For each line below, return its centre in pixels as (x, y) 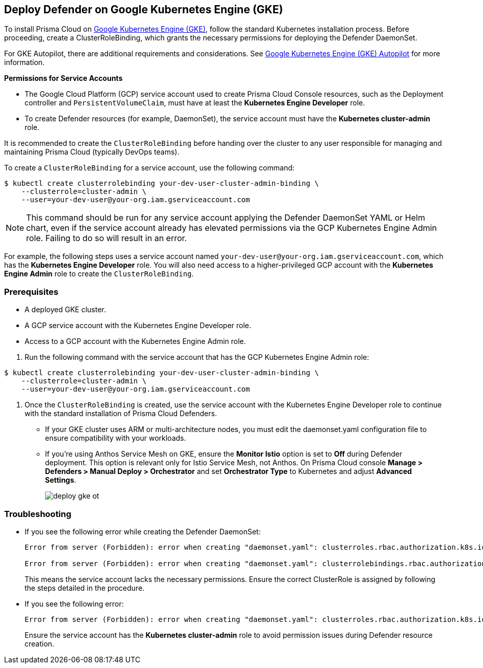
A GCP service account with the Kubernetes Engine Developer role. (138, 326)
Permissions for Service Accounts (63, 78)
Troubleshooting (38, 514)
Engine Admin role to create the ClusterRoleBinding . (99, 274)
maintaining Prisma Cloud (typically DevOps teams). (92, 152)
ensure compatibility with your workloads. (116, 438)
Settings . (61, 480)
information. (25, 62)
